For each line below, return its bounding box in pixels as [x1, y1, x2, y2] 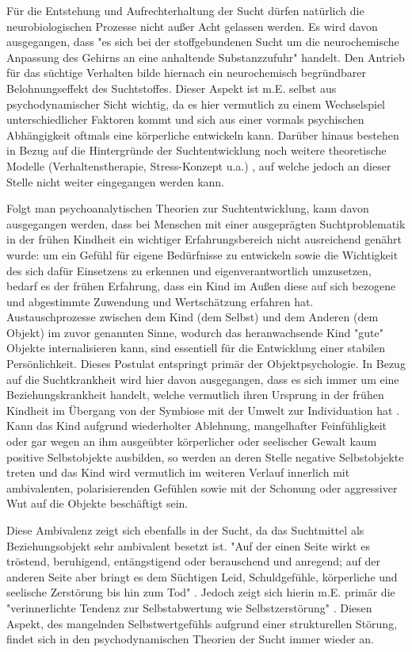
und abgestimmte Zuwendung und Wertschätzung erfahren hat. [6, 293, 314, 309]
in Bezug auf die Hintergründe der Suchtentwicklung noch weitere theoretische [6, 142, 387, 159]
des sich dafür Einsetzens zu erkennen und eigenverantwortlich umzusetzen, [6, 262, 372, 278]
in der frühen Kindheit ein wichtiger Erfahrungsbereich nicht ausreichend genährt [6, 231, 402, 247]
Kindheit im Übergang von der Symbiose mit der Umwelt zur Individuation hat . [6, 401, 400, 418]
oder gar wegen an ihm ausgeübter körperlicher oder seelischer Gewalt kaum [6, 433, 377, 450]
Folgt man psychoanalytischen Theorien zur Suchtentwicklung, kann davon [6, 200, 369, 217]
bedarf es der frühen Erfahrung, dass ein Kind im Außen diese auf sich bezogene [6, 278, 396, 294]
